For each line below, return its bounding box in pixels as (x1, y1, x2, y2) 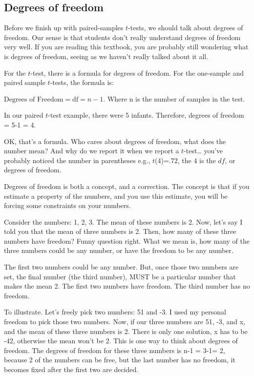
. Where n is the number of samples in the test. (103, 93, 245, 104)
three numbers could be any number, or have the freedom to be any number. (4, 245, 233, 255)
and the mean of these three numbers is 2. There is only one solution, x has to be (4, 326, 248, 336)
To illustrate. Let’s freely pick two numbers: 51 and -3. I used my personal (4, 307, 226, 317)
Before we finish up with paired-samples (4, 22, 124, 33)
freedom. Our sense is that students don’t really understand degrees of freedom (4, 32, 241, 42)
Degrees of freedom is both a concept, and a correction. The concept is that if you (4, 181, 250, 191)
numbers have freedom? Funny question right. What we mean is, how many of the (4, 235, 250, 246)
